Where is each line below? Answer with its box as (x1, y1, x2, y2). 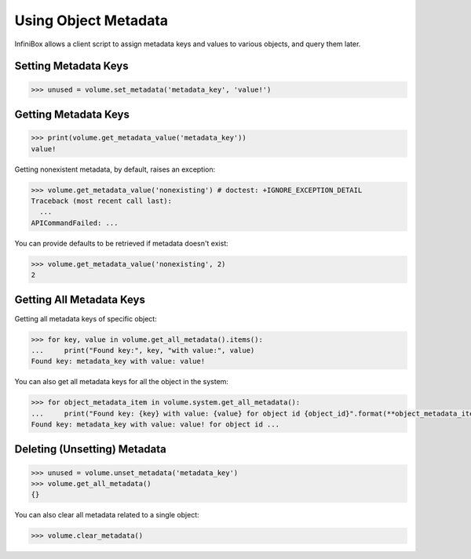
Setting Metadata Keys (14, 60, 129, 73)
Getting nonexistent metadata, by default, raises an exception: (14, 165, 216, 174)
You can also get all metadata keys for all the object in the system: (14, 377, 229, 387)
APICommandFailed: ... (31, 218, 119, 227)
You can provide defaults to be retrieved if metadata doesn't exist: (14, 238, 229, 248)
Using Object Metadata (14, 12, 169, 29)
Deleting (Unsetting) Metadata (14, 443, 166, 456)
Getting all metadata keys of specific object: (14, 314, 157, 323)
